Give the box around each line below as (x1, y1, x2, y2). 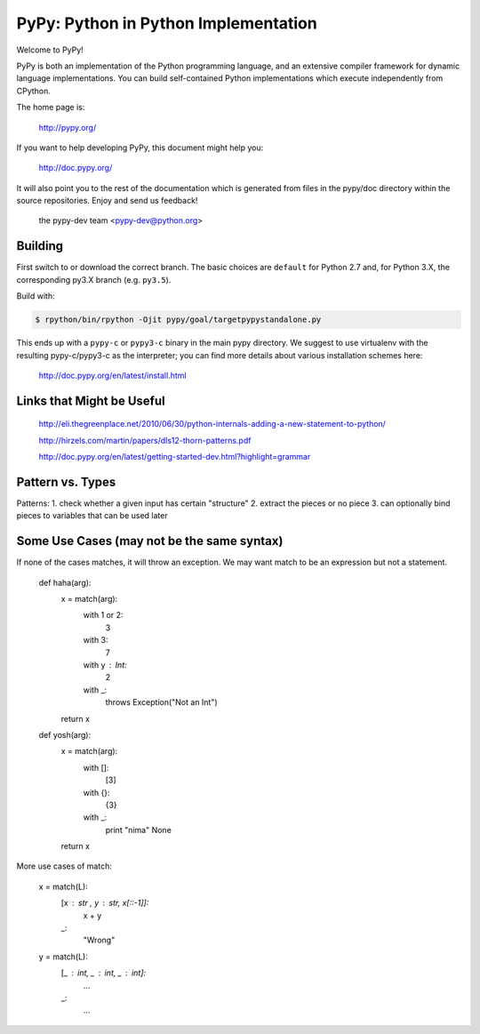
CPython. (16, 85, 51, 96)
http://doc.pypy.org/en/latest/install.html (38, 370, 187, 381)
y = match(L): (38, 951, 89, 962)
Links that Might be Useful (16, 393, 165, 408)
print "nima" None (105, 824, 172, 835)
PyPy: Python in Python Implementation (16, 13, 317, 33)
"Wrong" (83, 934, 116, 946)
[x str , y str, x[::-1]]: (60, 898, 149, 909)
